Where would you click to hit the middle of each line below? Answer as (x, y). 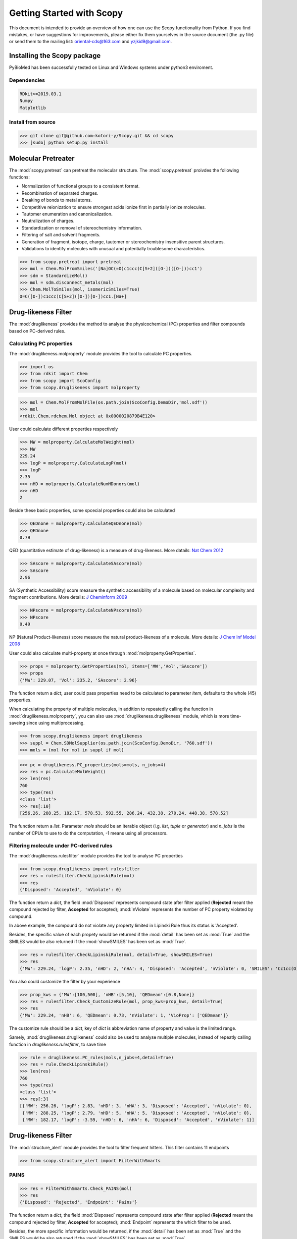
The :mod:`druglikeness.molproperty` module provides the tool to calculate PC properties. (101, 353)
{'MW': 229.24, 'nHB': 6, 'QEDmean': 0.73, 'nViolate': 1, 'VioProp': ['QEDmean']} (124, 1015)
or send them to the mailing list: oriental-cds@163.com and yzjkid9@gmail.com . (91, 42)
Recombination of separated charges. (60, 193)
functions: (19, 177)
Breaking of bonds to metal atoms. (57, 200)
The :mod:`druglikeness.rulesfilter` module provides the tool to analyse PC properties (96, 855)
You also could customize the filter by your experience (65, 981)
